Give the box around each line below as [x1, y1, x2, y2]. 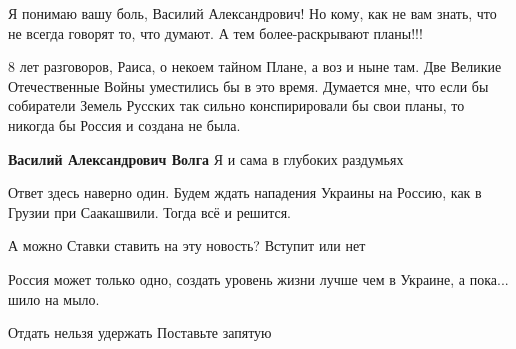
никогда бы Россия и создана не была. [8, 114, 241, 135]
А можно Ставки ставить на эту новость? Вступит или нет [8, 235, 366, 256]
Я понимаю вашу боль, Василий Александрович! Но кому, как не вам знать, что [8, 3, 497, 23]
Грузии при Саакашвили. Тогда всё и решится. [8, 201, 291, 222]
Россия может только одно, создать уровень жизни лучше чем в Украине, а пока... [8, 268, 509, 289]
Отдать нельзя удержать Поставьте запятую [8, 322, 272, 343]
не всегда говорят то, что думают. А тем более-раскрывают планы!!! [8, 22, 423, 43]
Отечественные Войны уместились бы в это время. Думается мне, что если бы [8, 75, 489, 96]
